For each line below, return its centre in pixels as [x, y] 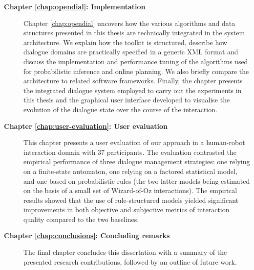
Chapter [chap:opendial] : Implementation [75, 6]
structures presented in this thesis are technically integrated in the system [134, 33]
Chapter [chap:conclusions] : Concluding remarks [87, 235]
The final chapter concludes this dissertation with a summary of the [125, 252]
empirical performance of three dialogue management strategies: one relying [137, 161]
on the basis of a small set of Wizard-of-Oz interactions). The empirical [130, 190]
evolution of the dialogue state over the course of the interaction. [120, 109]
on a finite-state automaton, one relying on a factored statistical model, [130, 171]
